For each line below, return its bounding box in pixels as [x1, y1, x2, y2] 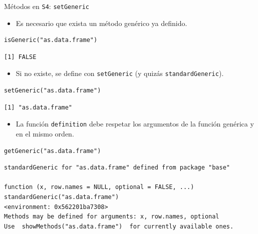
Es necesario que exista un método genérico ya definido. [16, 17, 187, 28]
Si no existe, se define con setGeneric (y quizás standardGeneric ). [16, 68, 224, 78]
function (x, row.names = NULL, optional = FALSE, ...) [4, 183, 194, 191]
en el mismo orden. [16, 128, 74, 138]
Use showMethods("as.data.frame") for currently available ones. [4, 222, 234, 230]
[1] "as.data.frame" [4, 103, 73, 111]
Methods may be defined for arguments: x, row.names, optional [4, 213, 219, 220]
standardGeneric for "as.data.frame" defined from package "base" [4, 164, 230, 171]
